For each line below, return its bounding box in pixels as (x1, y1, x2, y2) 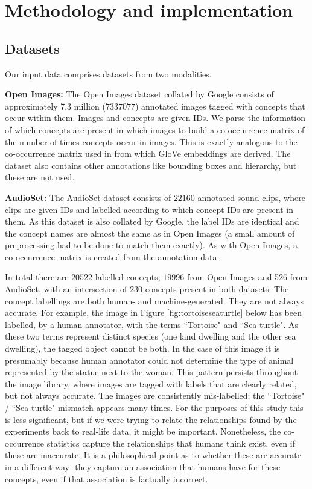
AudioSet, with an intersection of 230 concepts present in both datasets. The (5, 283, 289, 295)
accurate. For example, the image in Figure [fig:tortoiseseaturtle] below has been (5, 306, 302, 319)
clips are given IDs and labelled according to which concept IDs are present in (5, 203, 293, 215)
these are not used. (5, 171, 75, 183)
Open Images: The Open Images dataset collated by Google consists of (5, 88, 274, 100)
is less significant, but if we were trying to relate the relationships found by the (5, 413, 297, 425)
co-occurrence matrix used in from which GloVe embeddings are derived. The (5, 147, 291, 160)
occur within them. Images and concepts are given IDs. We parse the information (5, 111, 306, 124)
